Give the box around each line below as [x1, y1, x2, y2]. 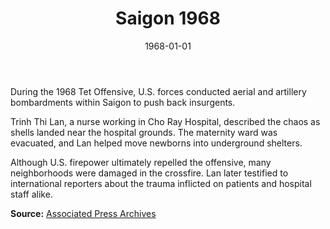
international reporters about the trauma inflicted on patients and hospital [10, 177, 312, 189]
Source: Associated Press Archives [10, 207, 157, 219]
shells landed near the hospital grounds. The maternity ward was [10, 126, 278, 138]
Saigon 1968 [115, 7, 221, 30]
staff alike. [10, 188, 53, 200]
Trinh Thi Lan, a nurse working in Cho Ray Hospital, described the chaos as [10, 115, 321, 127]
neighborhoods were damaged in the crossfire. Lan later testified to [10, 167, 289, 179]
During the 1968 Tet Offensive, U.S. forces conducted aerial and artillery [10, 85, 307, 97]
